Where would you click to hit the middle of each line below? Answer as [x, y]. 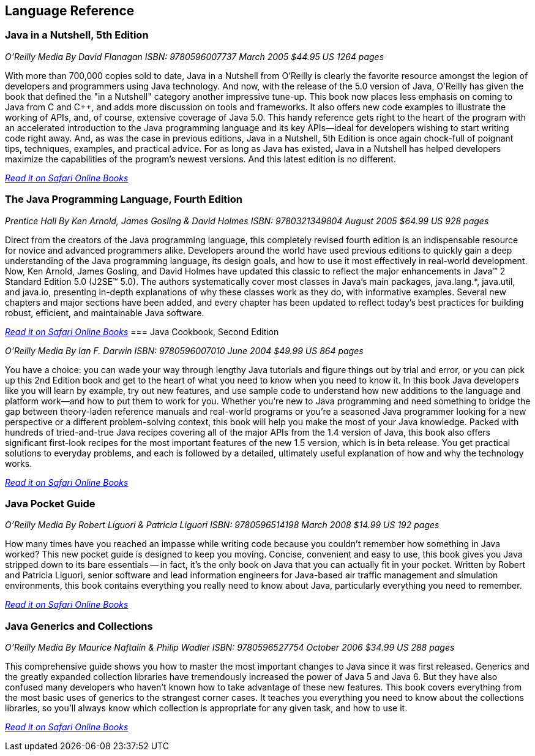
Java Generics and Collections [79, 626]
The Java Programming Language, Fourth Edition [124, 199]
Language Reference [70, 11]
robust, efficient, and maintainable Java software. [105, 312]
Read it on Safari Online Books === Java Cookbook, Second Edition [142, 331]
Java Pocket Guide [50, 503]
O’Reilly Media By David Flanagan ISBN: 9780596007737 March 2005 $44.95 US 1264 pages [195, 56]
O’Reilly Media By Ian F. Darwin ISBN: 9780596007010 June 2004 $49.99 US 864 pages [184, 350]
